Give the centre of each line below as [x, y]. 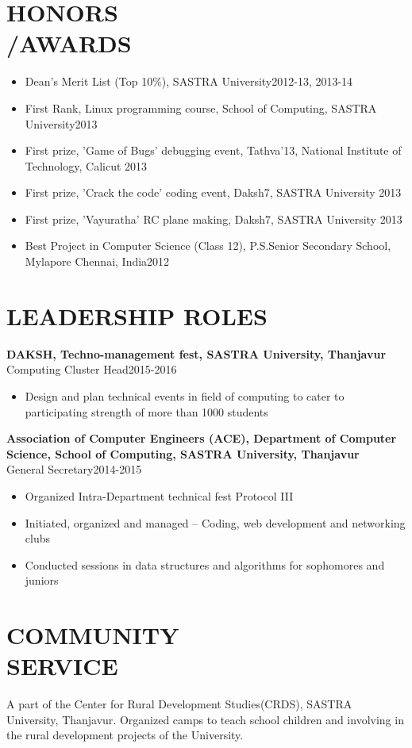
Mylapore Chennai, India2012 [97, 261]
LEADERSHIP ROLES [137, 315]
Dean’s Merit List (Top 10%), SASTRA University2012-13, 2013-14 [189, 81]
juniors [42, 580]
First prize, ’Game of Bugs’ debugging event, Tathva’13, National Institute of [213, 150]
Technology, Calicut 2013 [86, 165]
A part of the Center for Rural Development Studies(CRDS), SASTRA [179, 704]
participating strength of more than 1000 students [146, 411]
